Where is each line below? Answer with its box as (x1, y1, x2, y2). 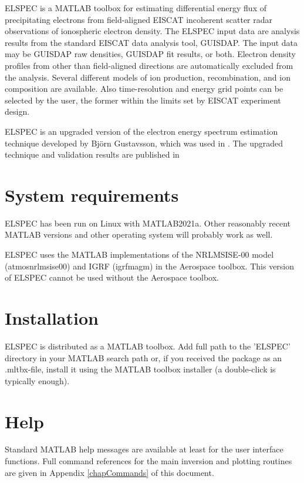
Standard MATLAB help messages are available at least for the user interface (5, 443, 283, 455)
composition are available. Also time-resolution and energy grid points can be (5, 82, 283, 95)
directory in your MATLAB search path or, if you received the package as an (5, 351, 282, 364)
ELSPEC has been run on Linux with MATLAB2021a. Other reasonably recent (5, 216, 291, 229)
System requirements (5, 182, 179, 206)
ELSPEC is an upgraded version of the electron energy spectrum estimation (5, 125, 278, 137)
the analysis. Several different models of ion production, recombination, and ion (5, 71, 291, 83)
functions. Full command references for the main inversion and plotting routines (5, 455, 292, 467)
